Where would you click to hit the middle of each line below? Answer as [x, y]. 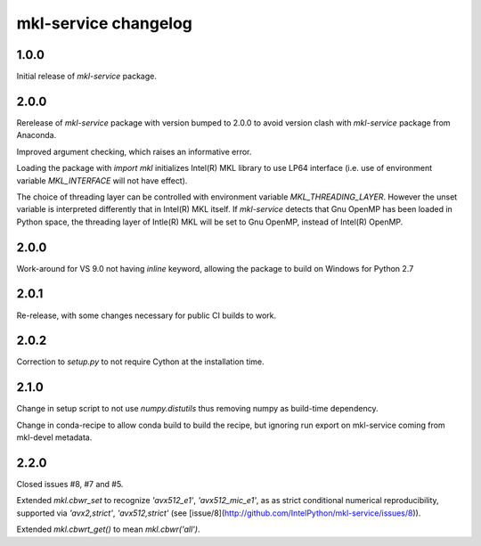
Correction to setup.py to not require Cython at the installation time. [140, 362]
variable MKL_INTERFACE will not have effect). [102, 180]
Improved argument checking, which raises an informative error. [134, 151]
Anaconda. [37, 135]
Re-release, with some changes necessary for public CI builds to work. [147, 315]
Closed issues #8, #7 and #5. [70, 485]
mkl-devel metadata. [54, 437]
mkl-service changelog [105, 23]
